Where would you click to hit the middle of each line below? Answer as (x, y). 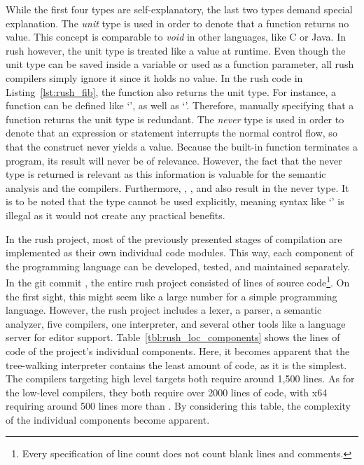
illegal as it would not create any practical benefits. (115, 215)
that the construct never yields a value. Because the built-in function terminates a (182, 146)
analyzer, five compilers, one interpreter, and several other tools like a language (176, 323)
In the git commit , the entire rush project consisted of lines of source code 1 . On (178, 281)
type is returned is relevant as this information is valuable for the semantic (166, 174)
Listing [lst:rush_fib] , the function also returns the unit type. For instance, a (171, 91)
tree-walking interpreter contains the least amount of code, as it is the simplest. (176, 365)
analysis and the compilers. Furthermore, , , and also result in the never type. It (177, 187)
